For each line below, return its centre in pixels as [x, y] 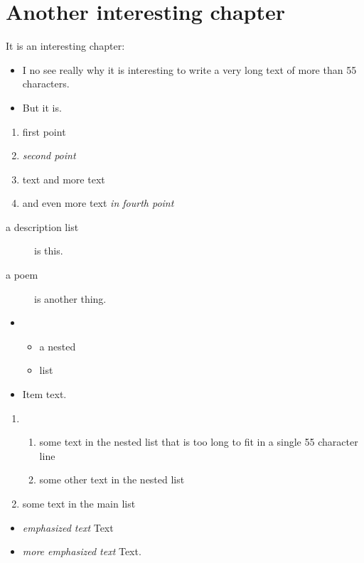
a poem [22, 275]
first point [44, 131]
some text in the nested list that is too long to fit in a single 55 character [199, 442]
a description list [42, 226]
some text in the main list [79, 503]
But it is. [42, 107]
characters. [46, 84]
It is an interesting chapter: [65, 46]
